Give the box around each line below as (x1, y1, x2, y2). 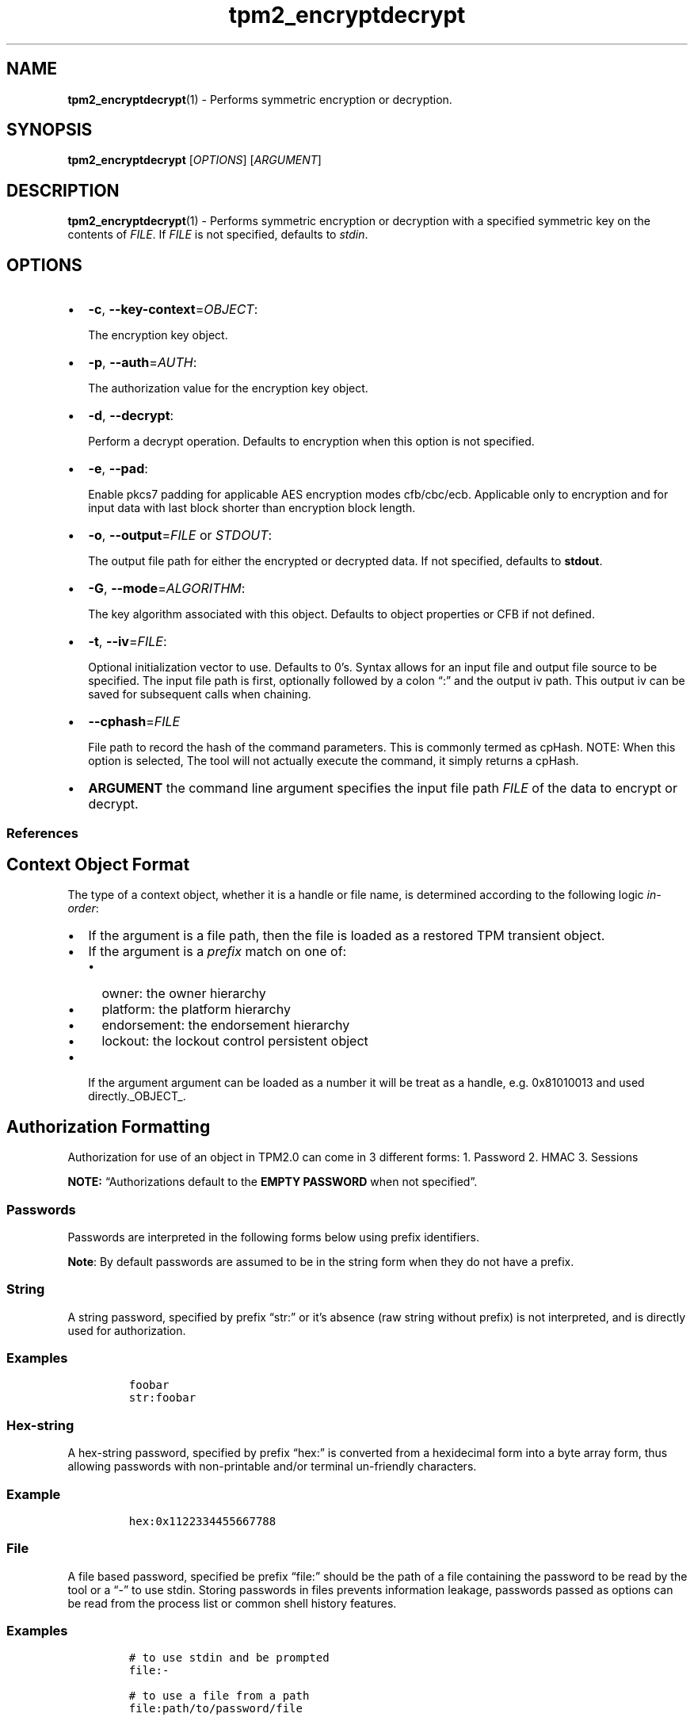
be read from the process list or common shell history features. (67, 1596, 397, 1610)
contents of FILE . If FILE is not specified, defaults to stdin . (67, 228, 368, 242)
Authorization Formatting (6, 1116, 211, 1137)
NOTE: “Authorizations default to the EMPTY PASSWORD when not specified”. (67, 1175, 478, 1189)
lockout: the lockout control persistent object (101, 1033, 368, 1050)
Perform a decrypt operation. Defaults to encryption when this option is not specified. (88, 434, 535, 449)
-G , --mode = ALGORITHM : (88, 580, 246, 597)
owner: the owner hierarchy (101, 985, 266, 1002)
